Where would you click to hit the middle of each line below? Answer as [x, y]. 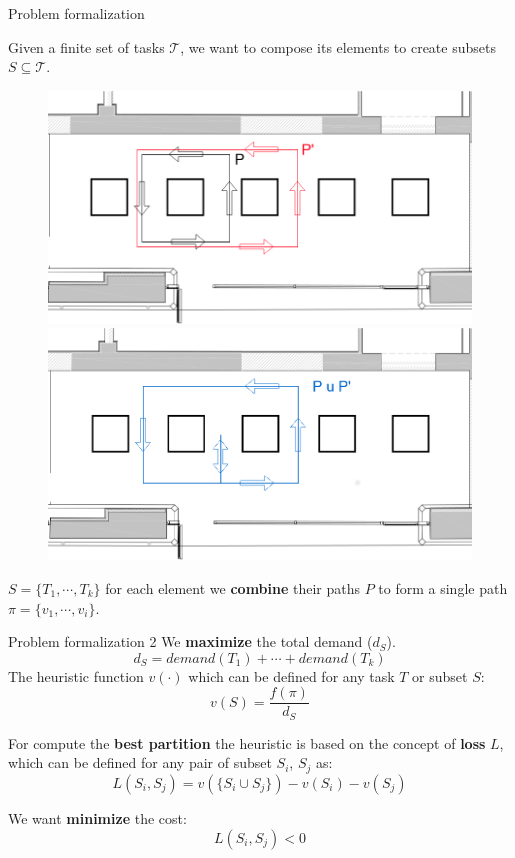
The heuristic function [76, 675]
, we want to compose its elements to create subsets [338, 46]
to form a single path [443, 587]
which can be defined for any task [291, 675]
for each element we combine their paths [233, 587]
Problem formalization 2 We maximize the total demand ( [190, 641]
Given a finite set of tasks [86, 46]
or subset [440, 675]
